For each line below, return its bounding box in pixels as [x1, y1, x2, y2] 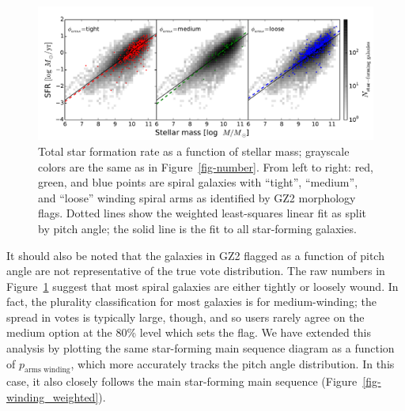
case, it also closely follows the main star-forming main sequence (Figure [6, 373, 358, 390]
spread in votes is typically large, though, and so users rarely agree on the [6, 308, 365, 325]
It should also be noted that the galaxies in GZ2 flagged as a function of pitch [6, 247, 384, 263]
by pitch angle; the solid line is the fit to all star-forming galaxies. [38, 220, 357, 236]
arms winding [25, 366, 70, 375]
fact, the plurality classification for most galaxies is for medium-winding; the [6, 293, 377, 310]
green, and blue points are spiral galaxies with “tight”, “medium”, [38, 174, 358, 190]
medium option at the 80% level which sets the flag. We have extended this [6, 324, 372, 341]
